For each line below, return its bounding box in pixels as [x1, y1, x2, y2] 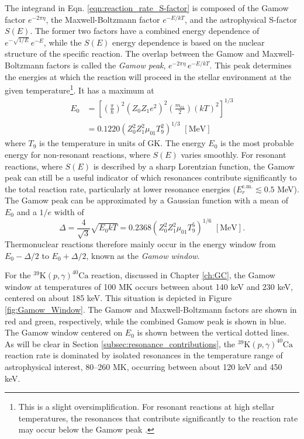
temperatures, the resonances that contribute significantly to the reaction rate [18, 412, 298, 424]
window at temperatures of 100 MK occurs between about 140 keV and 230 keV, [5, 280, 293, 292]
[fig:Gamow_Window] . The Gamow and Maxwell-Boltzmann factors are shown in [5, 303, 297, 316]
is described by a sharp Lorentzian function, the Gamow [93, 160, 295, 172]
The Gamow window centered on [5, 326, 123, 338]
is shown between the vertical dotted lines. [137, 326, 289, 338]
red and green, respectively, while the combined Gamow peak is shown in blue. [5, 314, 286, 327]
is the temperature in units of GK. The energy [39, 137, 206, 149]
